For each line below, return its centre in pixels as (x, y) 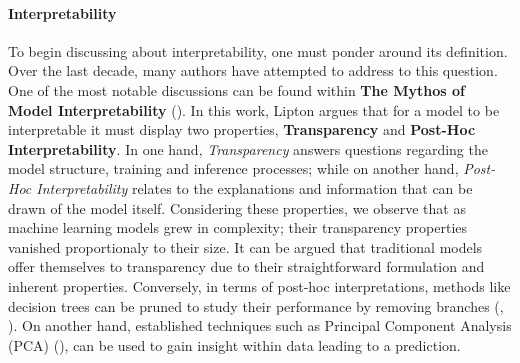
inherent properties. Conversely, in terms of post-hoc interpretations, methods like (259, 285)
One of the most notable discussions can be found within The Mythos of (236, 89)
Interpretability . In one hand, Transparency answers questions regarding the (248, 148)
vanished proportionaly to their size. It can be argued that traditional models (245, 246)
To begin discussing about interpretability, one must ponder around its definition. (258, 50)
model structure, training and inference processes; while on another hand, (233, 168)
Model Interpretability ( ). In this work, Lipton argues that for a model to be (254, 109)
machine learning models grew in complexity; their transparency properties (238, 227)
